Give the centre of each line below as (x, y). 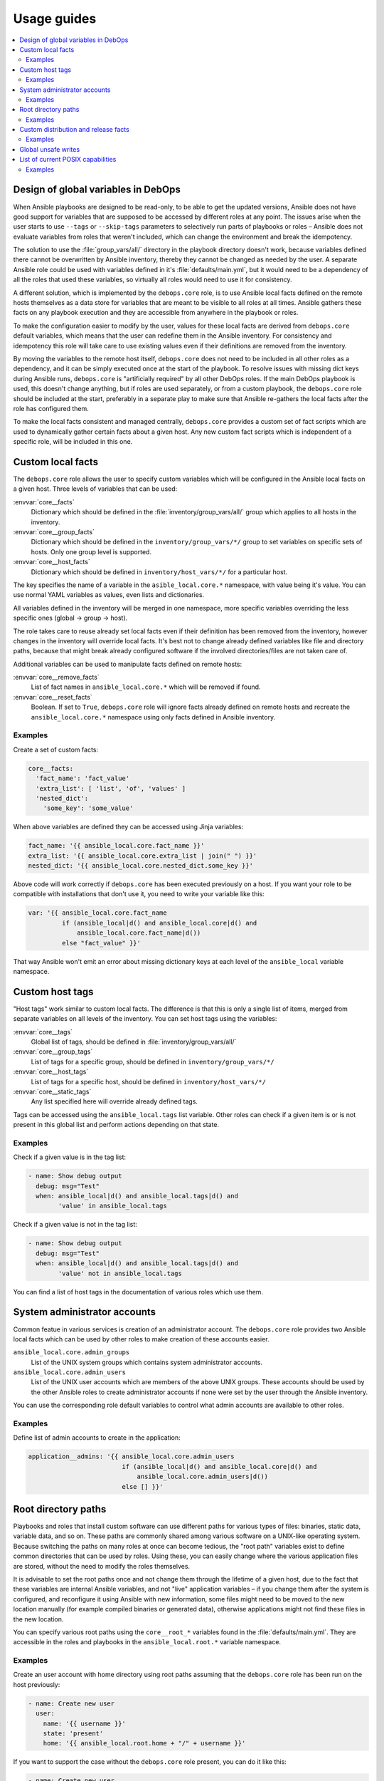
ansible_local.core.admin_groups (71, 1352)
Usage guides (55, 19)
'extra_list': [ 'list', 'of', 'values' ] (111, 788)
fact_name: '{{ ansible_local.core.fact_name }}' (116, 846)
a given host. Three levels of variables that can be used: (95, 489)
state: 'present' (73, 1734)
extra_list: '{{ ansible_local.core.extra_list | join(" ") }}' (143, 856)
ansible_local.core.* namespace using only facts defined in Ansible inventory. (153, 717)
